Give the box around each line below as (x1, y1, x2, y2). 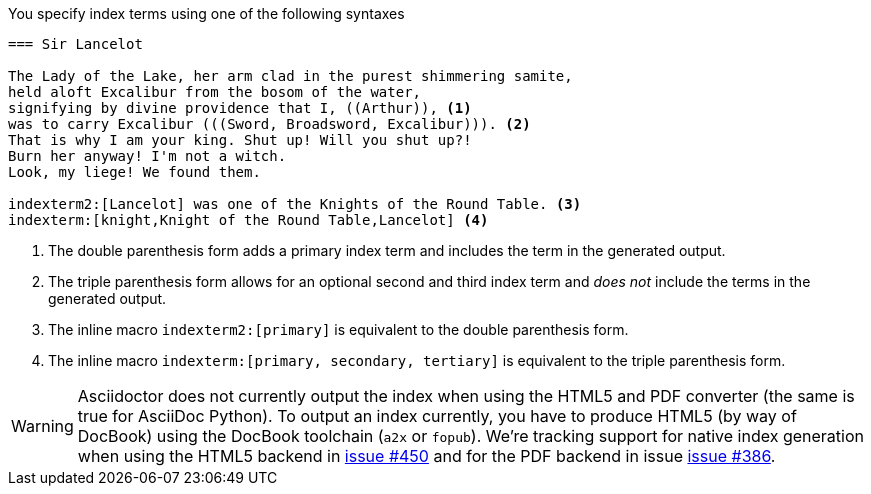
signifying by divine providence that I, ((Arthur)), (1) (8, 100, 472, 116)
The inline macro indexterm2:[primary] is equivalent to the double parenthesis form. (48, 321, 629, 338)
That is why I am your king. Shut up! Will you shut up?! (8, 132, 472, 148)
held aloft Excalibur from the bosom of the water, (8, 84, 422, 100)
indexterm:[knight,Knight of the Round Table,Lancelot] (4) (8, 212, 489, 228)
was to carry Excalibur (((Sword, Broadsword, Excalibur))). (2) (8, 116, 531, 132)
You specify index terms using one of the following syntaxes (8, 5, 405, 22)
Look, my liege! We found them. (8, 164, 261, 180)
